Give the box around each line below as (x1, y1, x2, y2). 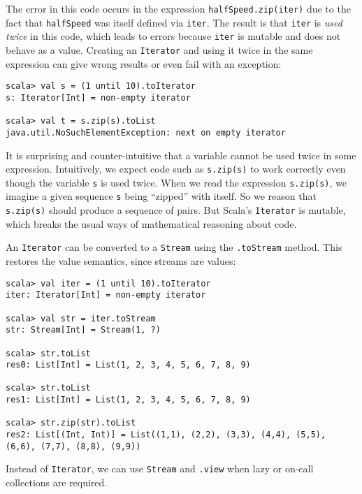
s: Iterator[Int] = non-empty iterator (6, 92, 191, 103)
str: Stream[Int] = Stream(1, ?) (6, 325, 161, 335)
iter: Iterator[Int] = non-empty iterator (6, 290, 206, 300)
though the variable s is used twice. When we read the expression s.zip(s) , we (6, 175, 347, 189)
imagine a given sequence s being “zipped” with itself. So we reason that (6, 189, 317, 203)
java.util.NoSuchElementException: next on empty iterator (6, 127, 286, 138)
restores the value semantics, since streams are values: (6, 253, 236, 268)
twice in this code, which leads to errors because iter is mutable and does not (6, 29, 341, 43)
